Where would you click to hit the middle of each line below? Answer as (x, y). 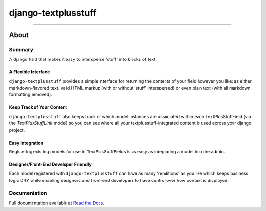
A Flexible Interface (30, 72)
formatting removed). (31, 95)
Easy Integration (26, 143)
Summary (21, 49)
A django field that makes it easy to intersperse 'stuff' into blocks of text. (83, 60)
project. (17, 130)
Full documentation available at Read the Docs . (57, 203)
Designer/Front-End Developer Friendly (50, 164)
